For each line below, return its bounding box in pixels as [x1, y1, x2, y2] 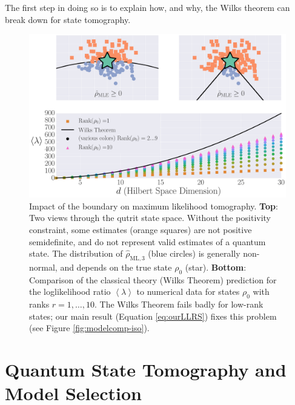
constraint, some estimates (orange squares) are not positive [29, 223, 252, 235]
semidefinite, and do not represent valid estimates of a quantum [29, 235, 266, 248]
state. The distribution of [29, 247, 123, 260]
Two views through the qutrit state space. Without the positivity [29, 211, 271, 224]
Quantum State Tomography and [5, 357, 287, 382]
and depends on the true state [60, 260, 172, 273]
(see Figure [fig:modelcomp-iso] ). [29, 321, 150, 334]
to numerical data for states [136, 285, 240, 298]
